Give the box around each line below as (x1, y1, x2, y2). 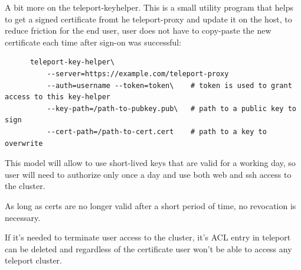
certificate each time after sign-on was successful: (5, 35, 182, 48)
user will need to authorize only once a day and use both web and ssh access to (5, 168, 292, 180)
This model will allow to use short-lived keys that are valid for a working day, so (5, 157, 296, 169)
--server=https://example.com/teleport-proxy (47, 69, 229, 78)
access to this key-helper (5, 93, 110, 102)
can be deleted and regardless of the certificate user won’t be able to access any (5, 242, 292, 255)
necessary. (5, 211, 41, 223)
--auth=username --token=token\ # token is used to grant (47, 81, 292, 90)
